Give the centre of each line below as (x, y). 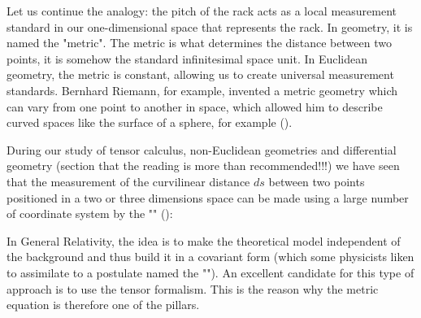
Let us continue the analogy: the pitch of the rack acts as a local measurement (202, 11)
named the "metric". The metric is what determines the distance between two (199, 43)
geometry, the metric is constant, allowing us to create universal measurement (200, 74)
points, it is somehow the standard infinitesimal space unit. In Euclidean (187, 58)
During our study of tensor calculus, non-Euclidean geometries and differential (202, 149)
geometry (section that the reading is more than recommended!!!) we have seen (203, 166)
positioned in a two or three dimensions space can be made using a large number (208, 197)
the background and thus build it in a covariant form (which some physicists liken (210, 257)
